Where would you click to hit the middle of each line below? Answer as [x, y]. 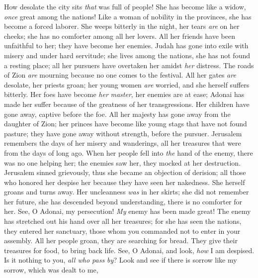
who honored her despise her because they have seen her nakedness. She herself [125, 182]
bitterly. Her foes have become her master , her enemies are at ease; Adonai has [124, 94]
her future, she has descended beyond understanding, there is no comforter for [123, 201]
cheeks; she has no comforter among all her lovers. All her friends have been [120, 36]
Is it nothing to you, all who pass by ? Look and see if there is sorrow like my [121, 260]
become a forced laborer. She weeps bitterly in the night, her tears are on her [122, 26]
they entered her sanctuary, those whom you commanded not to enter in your [122, 231]
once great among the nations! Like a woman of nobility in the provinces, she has [128, 16]
